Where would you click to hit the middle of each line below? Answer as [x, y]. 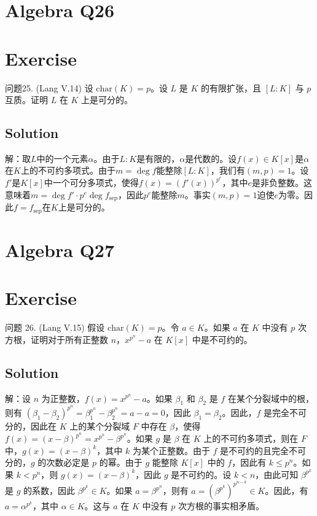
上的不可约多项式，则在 [251, 438]
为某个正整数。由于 [171, 450]
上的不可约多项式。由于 [68, 170]
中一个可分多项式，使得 [91, 183]
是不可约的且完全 [255, 450]
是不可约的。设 [201, 474]
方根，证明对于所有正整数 [57, 339]
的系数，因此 [49, 491]
